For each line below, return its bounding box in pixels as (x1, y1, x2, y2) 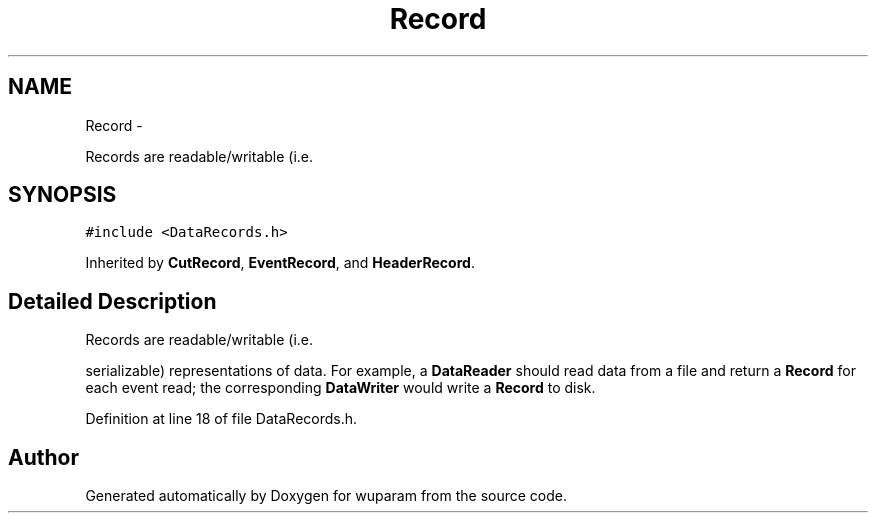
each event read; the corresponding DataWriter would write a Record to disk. (85, 379, 596, 397)
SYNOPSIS (8, 182, 117, 208)
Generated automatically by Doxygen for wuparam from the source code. (85, 487, 568, 505)
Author (8, 444, 79, 470)
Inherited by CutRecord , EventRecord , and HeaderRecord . (85, 254, 475, 272)
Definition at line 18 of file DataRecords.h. (85, 410, 358, 428)
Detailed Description (8, 288, 217, 314)
